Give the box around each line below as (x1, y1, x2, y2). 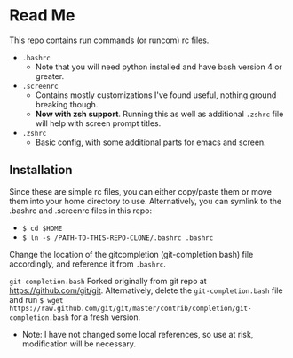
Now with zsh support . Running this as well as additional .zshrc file (35, 108, 284, 119)
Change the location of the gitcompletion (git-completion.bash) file (9, 249, 254, 259)
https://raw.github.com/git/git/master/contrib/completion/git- (9, 304, 252, 313)
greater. (35, 70, 65, 81)
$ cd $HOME (21, 224, 63, 233)
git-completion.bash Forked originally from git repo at (9, 275, 207, 286)
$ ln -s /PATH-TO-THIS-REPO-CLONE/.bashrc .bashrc (21, 233, 214, 243)
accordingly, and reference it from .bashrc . (9, 259, 167, 269)
